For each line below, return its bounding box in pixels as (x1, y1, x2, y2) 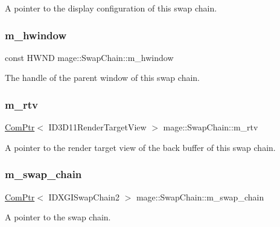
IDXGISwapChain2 (48, 190, 119, 203)
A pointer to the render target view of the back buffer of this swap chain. (5, 141, 276, 153)
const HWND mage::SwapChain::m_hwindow (5, 51, 174, 63)
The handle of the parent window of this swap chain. (5, 71, 200, 84)
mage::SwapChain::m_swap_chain (136, 190, 264, 203)
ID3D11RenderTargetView (48, 121, 147, 133)
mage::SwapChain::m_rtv (163, 121, 258, 133)
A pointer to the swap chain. (5, 211, 111, 223)
